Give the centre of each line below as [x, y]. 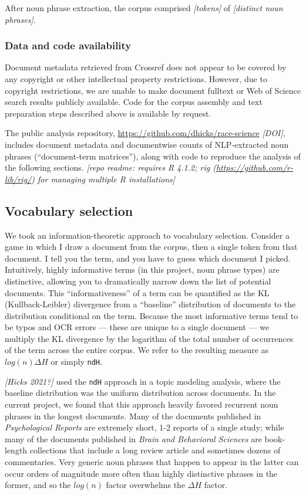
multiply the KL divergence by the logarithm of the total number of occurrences [149, 338]
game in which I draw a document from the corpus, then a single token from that [151, 247]
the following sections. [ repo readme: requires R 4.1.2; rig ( [110, 167]
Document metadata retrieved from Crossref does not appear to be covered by [146, 67]
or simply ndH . [76, 362]
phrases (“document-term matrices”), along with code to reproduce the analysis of [153, 156]
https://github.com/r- [255, 167]
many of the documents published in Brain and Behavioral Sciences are [133, 438]
